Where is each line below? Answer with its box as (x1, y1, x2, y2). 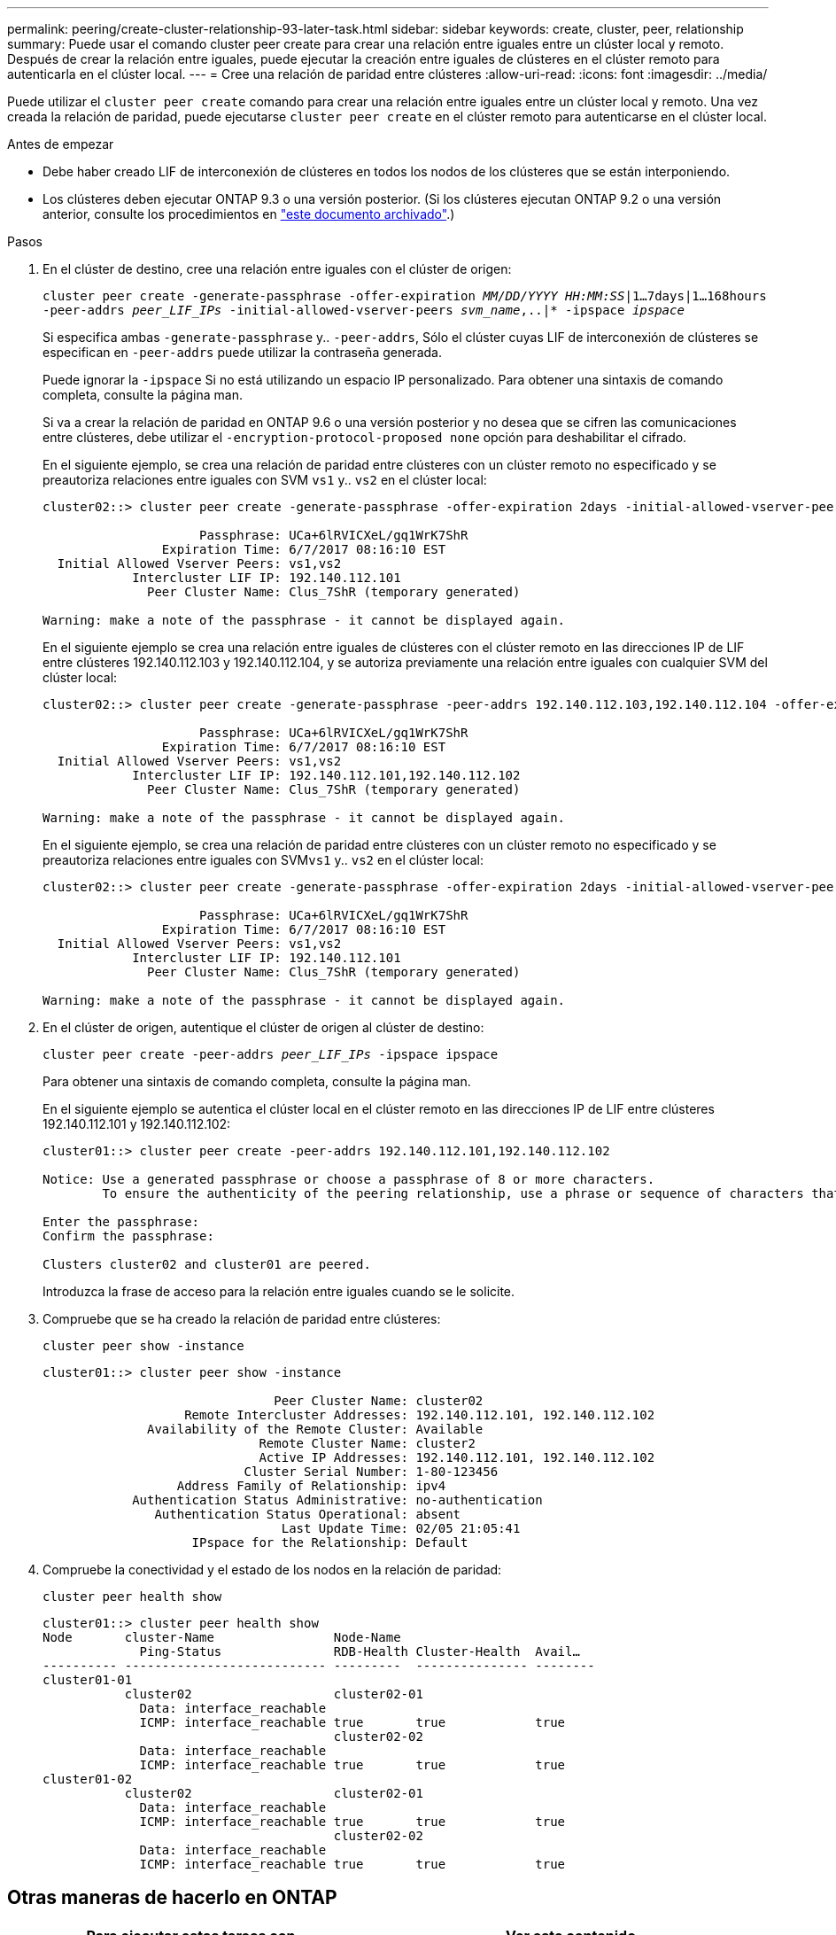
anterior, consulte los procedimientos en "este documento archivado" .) (43, 206, 455, 221)
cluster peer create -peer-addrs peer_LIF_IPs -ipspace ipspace (43, 1047, 499, 1061)
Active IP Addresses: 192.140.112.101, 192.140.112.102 (259, 1450, 655, 1465)
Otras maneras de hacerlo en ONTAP (7, 1886, 337, 1909)
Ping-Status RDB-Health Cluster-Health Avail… (139, 1644, 580, 1659)
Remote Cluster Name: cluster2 (259, 1436, 476, 1450)
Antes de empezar (7, 136, 114, 152)
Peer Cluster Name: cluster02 (274, 1394, 484, 1408)
